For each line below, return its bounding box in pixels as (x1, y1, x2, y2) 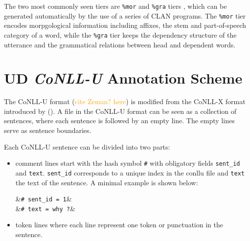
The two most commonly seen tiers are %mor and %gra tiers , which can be (4, 1, 227, 11)
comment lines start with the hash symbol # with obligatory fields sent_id (15, 158, 240, 168)
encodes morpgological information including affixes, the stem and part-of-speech (4, 20, 247, 30)
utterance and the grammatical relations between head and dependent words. (4, 39, 236, 49)
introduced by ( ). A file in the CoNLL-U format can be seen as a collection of (4, 106, 237, 116)
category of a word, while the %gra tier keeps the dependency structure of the (4, 29, 237, 40)
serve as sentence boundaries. (4, 125, 91, 135)
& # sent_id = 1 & (15, 194, 72, 204)
